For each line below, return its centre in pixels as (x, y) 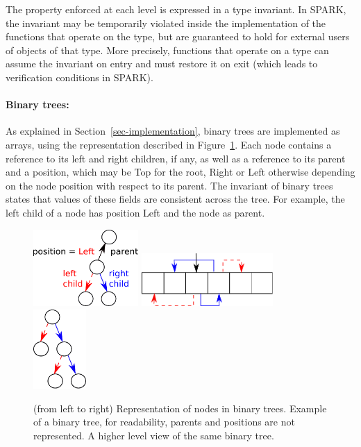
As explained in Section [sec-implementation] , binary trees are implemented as (173, 131)
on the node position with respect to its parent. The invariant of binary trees (169, 185)
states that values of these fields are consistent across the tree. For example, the (175, 199)
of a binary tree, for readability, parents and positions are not (164, 422)
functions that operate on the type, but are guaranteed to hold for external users (178, 36)
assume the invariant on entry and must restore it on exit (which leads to (162, 64)
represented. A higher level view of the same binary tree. (154, 435)
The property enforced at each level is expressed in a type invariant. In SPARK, (176, 9)
